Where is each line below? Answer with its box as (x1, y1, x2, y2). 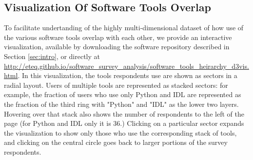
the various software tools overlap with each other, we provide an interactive (4, 32, 232, 42)
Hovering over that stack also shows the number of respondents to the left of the (4, 108, 244, 119)
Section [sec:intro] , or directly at (4, 51, 100, 61)
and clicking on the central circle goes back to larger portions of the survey (4, 137, 228, 147)
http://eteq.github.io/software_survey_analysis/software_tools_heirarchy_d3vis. (4, 60, 249, 71)
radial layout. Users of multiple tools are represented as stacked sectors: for (4, 80, 228, 90)
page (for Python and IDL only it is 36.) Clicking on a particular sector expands (4, 118, 244, 128)
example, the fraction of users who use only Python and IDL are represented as (4, 89, 241, 100)
